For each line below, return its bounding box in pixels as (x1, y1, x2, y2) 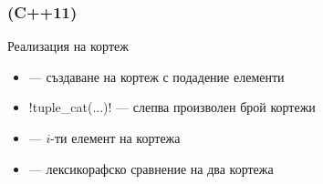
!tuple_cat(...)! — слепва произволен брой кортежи (28, 97, 316, 117)
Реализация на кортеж (7, 36, 129, 56)
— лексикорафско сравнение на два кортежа (28, 158, 274, 178)
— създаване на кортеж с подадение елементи (28, 66, 285, 86)
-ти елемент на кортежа (50, 128, 181, 147)
